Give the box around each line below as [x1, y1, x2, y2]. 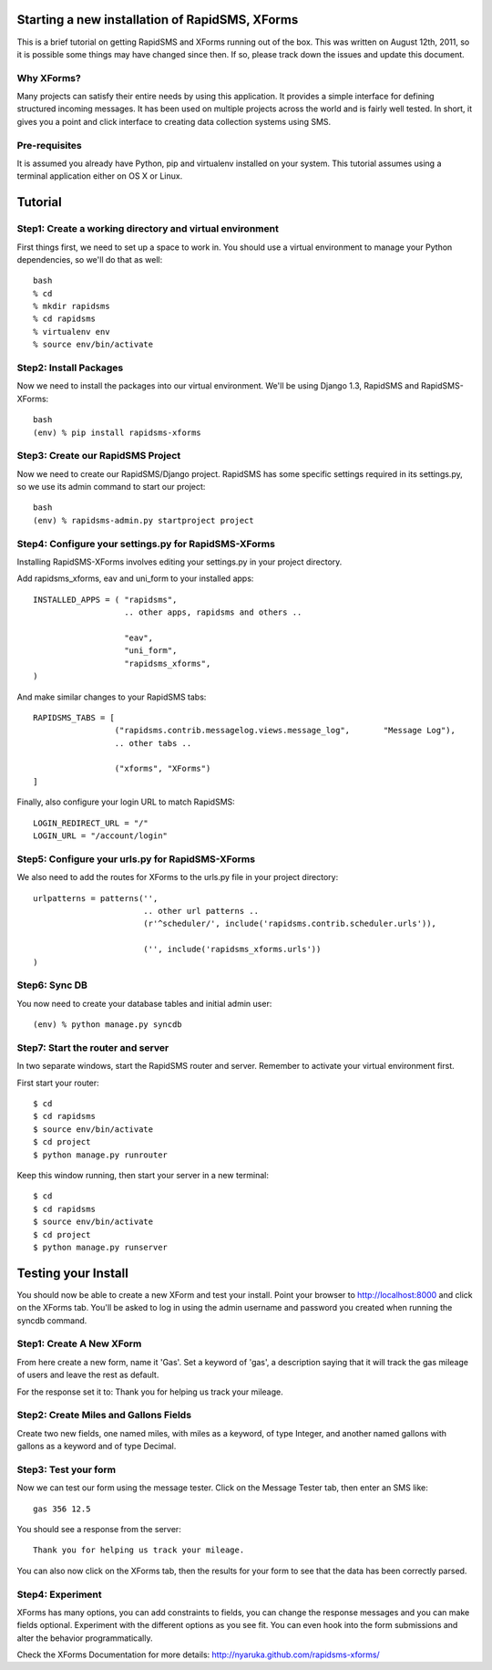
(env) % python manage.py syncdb [33, 1020, 182, 1030]
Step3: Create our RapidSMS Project [16, 450, 181, 462]
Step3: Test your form [16, 1463, 117, 1476]
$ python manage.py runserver [33, 1241, 169, 1252]
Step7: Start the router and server [16, 1041, 169, 1053]
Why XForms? [16, 71, 81, 84]
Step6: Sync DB [16, 979, 88, 991]
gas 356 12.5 [33, 1503, 91, 1514]
